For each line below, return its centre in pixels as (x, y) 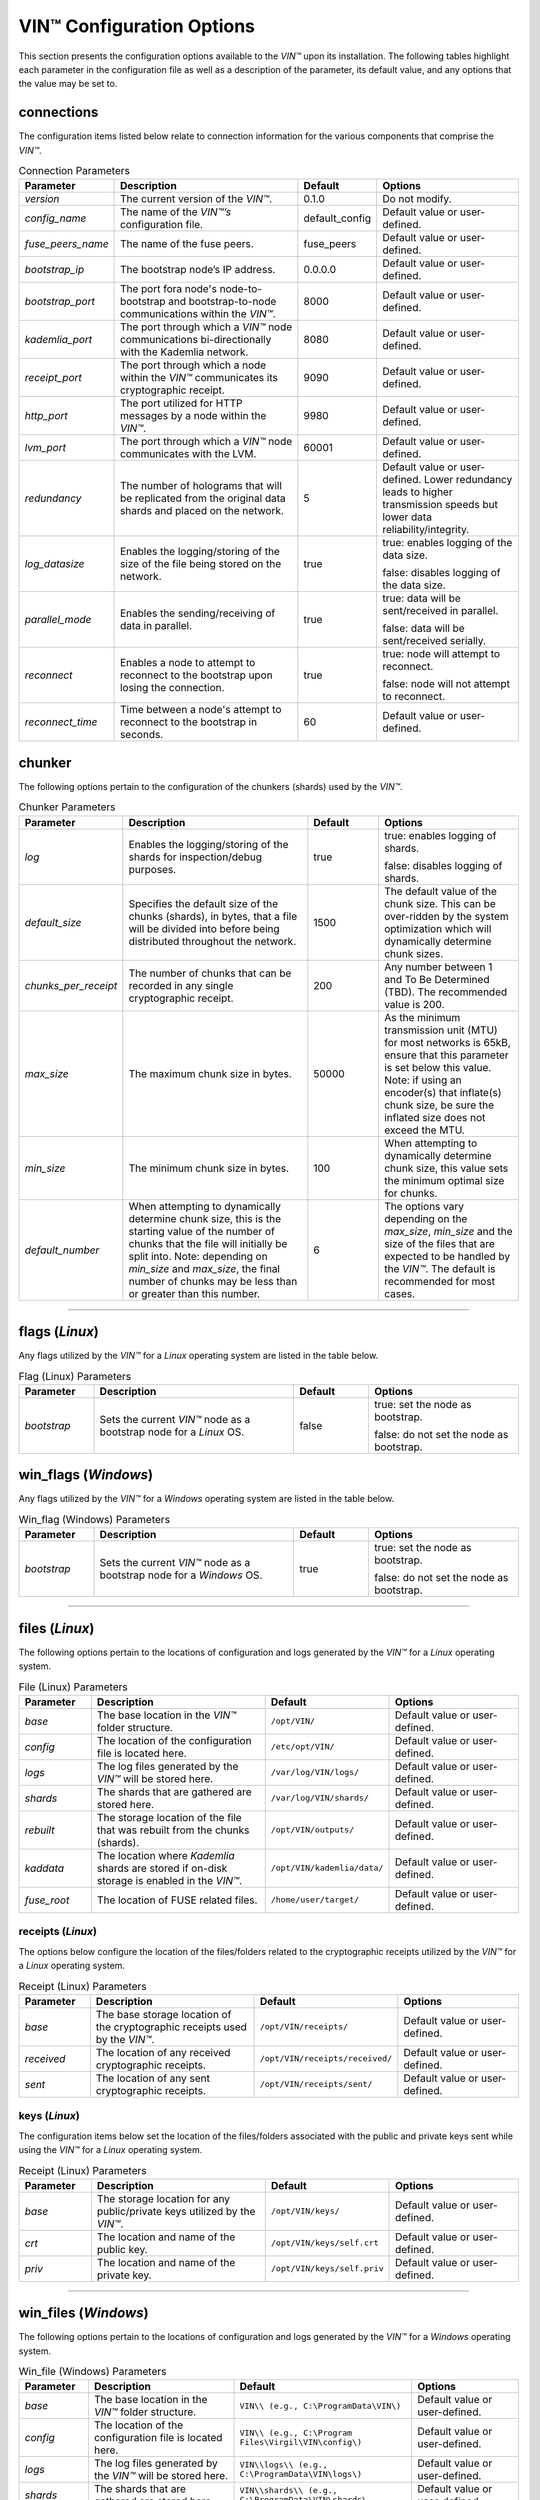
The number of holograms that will (201, 486)
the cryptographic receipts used (171, 2027)
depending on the (425, 1218)
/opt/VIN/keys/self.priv (327, 2268)
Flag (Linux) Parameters (75, 1376)
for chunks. (410, 1193)
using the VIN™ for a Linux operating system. (110, 2149)
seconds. (142, 735)
